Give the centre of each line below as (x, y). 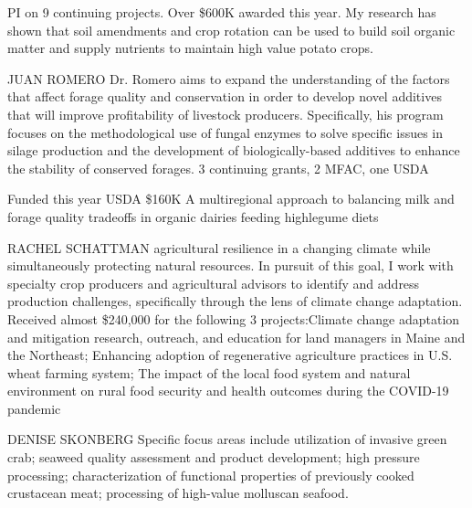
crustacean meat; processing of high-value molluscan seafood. (178, 493)
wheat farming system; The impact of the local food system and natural (209, 372)
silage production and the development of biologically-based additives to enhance (234, 150)
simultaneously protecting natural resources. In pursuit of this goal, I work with (231, 265)
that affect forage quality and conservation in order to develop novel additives (225, 96)
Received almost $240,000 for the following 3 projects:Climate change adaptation (234, 318)
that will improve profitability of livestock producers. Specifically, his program (226, 114)
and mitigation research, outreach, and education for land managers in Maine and (236, 337)
